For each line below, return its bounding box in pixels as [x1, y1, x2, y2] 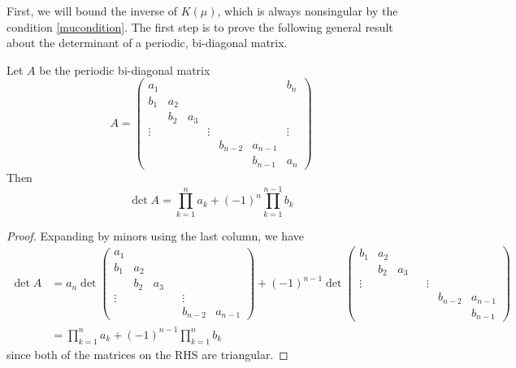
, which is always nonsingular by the [217, 2, 398, 19]
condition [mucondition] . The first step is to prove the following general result [7, 18, 393, 35]
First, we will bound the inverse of [7, 2, 178, 19]
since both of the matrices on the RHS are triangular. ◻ [7, 345, 288, 362]
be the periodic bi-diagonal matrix [39, 61, 210, 78]
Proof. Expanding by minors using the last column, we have [7, 227, 304, 244]
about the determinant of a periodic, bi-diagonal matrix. [7, 34, 288, 51]
